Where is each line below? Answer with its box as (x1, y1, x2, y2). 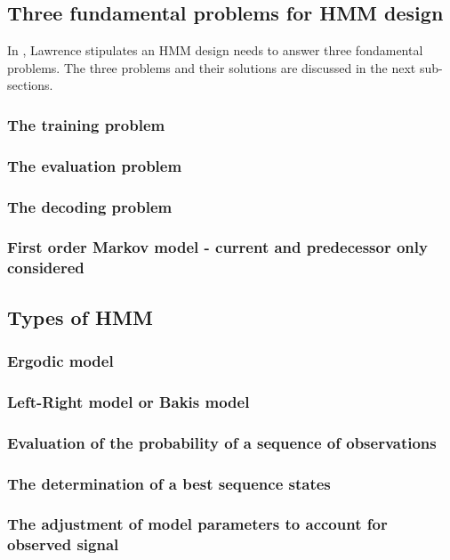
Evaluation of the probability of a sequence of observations (7, 431, 437, 453)
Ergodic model (7, 349, 114, 371)
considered (7, 256, 84, 279)
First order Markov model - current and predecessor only (7, 236, 428, 258)
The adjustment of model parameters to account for (7, 513, 388, 535)
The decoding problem (7, 195, 173, 217)
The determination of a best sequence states (7, 472, 331, 494)
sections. (7, 76, 53, 94)
